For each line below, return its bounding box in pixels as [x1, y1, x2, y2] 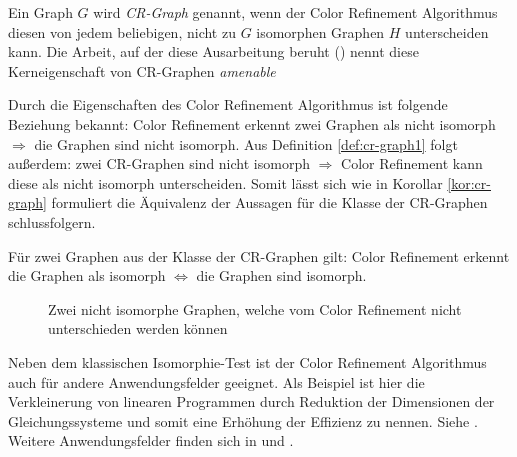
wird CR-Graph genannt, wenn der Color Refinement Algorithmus [93, 2, 498, 22]
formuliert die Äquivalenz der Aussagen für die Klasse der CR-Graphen [51, 192, 488, 213]
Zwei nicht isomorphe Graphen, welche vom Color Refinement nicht [48, 298, 462, 319]
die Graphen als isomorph [8, 265, 166, 286]
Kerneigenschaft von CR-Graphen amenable [8, 60, 276, 81]
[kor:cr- [447, 172, 491, 193]
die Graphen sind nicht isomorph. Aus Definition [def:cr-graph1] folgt [34, 133, 458, 154]
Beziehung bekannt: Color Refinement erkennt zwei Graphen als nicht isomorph [8, 113, 496, 134]
